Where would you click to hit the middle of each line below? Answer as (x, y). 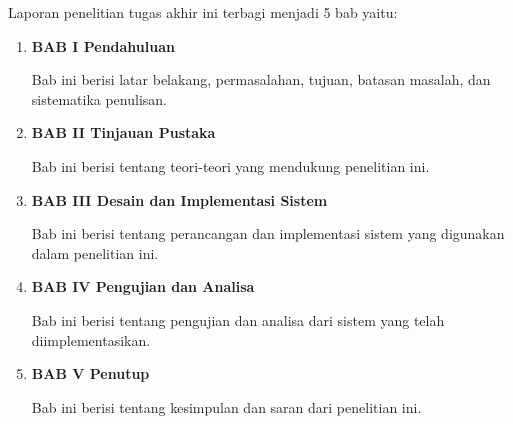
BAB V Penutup (90, 373)
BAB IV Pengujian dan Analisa (143, 286)
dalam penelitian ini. (95, 252)
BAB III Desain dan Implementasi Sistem (179, 199)
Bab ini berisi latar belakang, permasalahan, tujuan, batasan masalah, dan (261, 79)
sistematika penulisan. (99, 98)
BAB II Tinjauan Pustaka (123, 132)
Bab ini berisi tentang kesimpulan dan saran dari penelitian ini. (226, 406)
